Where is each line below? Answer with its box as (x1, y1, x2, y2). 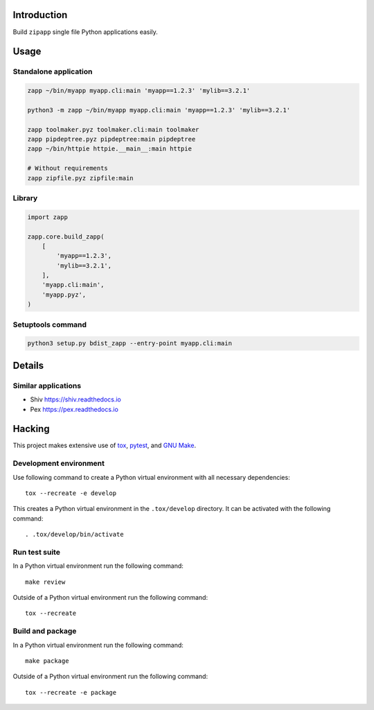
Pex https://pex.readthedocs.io (30, 405, 119, 413)
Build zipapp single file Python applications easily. (12, 28, 159, 36)
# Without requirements (27, 164, 109, 173)
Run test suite (12, 547, 60, 557)
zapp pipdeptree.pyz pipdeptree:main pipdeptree (27, 135, 196, 144)
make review (25, 578, 66, 586)
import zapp (27, 213, 69, 221)
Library (12, 193, 38, 202)
